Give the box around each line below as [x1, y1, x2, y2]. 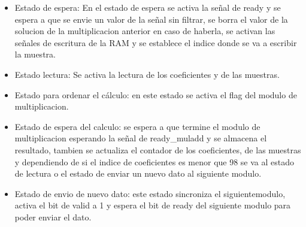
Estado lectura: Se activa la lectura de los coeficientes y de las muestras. [14, 68, 280, 80]
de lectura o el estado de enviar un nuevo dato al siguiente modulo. [14, 167, 262, 180]
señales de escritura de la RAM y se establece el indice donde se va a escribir [14, 36, 297, 49]
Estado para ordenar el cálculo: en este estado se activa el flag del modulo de [14, 88, 297, 101]
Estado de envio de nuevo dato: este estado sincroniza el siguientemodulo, [14, 187, 286, 199]
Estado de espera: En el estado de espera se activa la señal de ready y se [14, 1, 281, 13]
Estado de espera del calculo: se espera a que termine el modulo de [14, 120, 260, 132]
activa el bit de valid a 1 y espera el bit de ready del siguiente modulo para [14, 199, 291, 211]
